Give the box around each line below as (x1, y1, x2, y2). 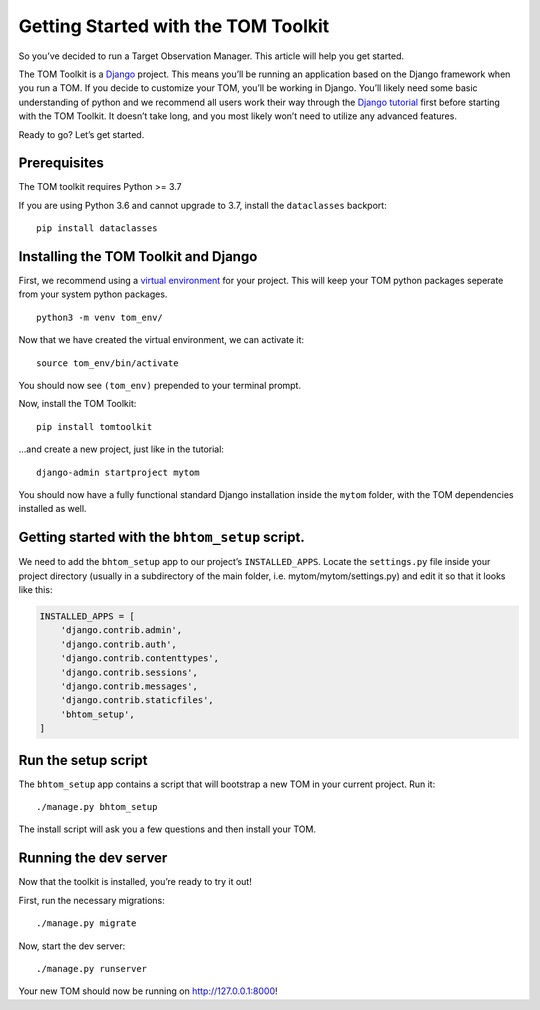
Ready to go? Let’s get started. (18, 128, 145, 140)
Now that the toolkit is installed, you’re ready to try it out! (18, 876, 252, 888)
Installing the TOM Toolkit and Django (18, 248, 258, 265)
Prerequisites (18, 155, 104, 172)
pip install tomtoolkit (36, 421, 153, 432)
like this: (18, 584, 53, 596)
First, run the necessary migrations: (18, 894, 165, 906)
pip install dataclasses (36, 223, 158, 234)
